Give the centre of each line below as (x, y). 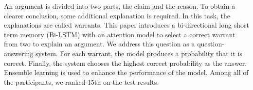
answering (19, 53)
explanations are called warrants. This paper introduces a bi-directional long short (126, 25)
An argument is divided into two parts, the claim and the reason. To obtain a (120, 6)
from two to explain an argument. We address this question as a (99, 44)
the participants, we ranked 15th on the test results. (81, 82)
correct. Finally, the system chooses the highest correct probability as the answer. (126, 63)
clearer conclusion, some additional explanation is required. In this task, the (117, 15)
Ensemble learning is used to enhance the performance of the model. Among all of (126, 72)
